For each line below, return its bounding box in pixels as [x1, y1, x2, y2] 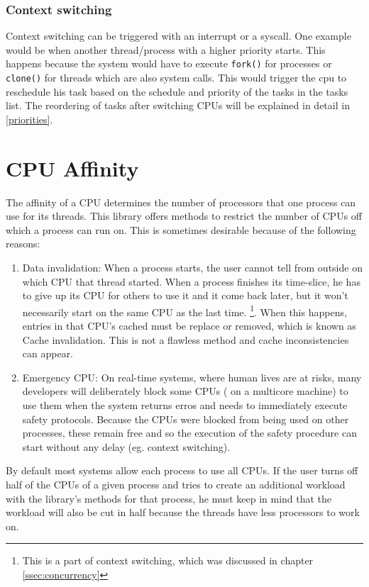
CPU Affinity [6, 153, 139, 182]
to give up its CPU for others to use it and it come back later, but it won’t [22, 288, 348, 303]
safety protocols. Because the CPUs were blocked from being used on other [22, 411, 349, 426]
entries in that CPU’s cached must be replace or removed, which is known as [22, 318, 356, 333]
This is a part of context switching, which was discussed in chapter [22, 553, 314, 568]
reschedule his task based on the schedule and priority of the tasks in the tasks [6, 84, 348, 99]
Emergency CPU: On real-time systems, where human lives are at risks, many [22, 369, 362, 384]
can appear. [22, 346, 74, 361]
